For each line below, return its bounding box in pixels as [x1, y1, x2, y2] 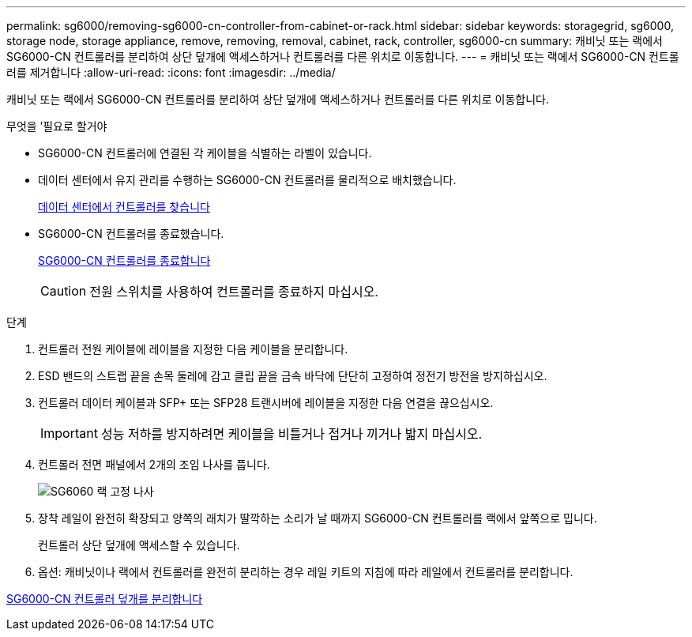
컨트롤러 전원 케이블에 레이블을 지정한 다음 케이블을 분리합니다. [38, 342, 348, 356]
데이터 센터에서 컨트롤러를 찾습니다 [38, 200, 210, 213]
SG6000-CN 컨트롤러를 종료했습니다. [38, 227, 224, 240]
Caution [40, 283, 87, 299]
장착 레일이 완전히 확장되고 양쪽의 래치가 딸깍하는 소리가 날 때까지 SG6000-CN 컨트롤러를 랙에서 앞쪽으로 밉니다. [38, 511, 597, 525]
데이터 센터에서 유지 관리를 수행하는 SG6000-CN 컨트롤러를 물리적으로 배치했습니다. [38, 173, 457, 187]
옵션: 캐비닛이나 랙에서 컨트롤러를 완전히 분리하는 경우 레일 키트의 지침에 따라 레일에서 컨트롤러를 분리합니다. [38, 565, 574, 579]
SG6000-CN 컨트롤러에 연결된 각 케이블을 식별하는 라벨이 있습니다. [38, 146, 372, 160]
